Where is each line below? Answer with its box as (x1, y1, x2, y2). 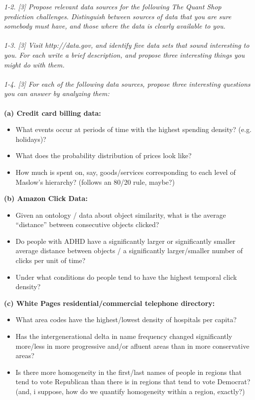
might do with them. (4, 59, 65, 69)
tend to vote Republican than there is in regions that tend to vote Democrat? (15, 376, 251, 387)
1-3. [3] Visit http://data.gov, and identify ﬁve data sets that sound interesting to (4, 40, 250, 50)
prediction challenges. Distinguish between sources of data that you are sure (4, 11, 231, 21)
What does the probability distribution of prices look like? (15, 150, 192, 161)
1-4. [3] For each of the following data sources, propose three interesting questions (4, 78, 251, 89)
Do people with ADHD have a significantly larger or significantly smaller (15, 235, 236, 246)
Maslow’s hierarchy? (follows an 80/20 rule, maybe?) (15, 176, 175, 187)
